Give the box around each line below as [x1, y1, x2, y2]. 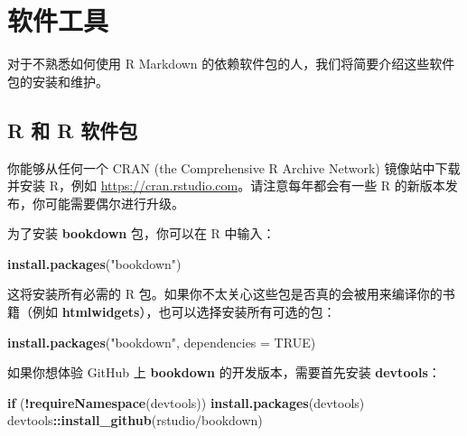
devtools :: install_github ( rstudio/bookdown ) [7, 411, 263, 430]
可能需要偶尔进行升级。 [44, 193, 184, 212]
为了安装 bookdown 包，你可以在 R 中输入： [7, 224, 276, 243]
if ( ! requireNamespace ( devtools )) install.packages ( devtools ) [7, 393, 365, 412]
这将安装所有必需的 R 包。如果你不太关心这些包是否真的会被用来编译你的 [7, 284, 443, 303]
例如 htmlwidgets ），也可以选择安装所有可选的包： [32, 302, 336, 321]
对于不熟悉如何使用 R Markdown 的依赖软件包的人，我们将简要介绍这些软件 [7, 54, 455, 73]
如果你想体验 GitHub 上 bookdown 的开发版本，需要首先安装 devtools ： [7, 363, 441, 382]
